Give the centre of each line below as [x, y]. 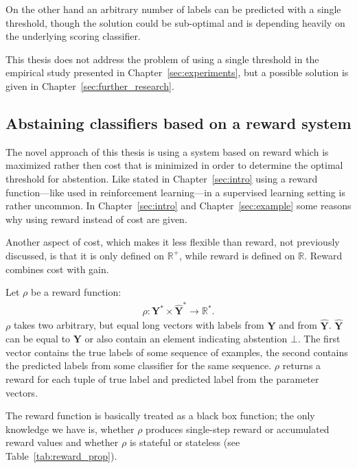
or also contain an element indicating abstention [186, 339]
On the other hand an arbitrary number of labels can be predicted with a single [173, 9]
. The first [319, 339]
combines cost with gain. [57, 269]
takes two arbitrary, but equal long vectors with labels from [139, 325]
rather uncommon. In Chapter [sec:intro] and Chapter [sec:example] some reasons [178, 206]
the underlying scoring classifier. [73, 36]
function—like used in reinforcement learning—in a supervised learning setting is [175, 192]
